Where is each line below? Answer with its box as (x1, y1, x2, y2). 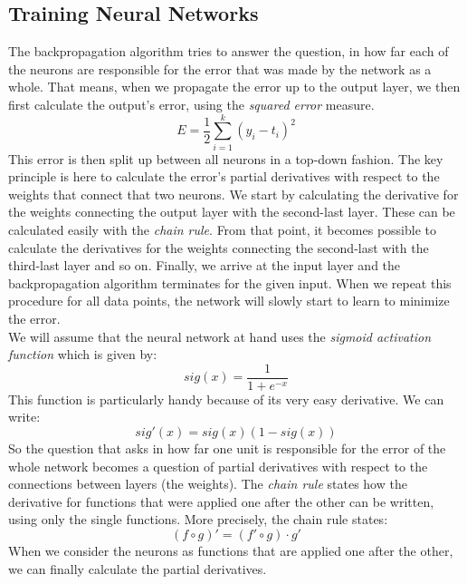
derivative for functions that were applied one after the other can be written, (8, 492, 434, 511)
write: (8, 407, 41, 426)
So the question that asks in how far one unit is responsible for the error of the (8, 439, 446, 458)
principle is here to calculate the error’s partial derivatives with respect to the (8, 167, 440, 186)
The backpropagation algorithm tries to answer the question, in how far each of (8, 42, 449, 61)
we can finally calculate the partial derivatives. (8, 559, 267, 578)
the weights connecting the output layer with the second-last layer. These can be (8, 202, 455, 221)
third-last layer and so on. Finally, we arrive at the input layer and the (8, 256, 401, 275)
